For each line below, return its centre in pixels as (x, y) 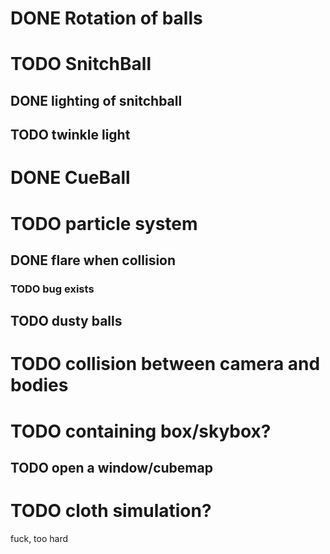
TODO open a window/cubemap (111, 468)
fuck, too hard (39, 538)
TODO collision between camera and (165, 364)
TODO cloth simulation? (111, 511)
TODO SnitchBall (81, 64)
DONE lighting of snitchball (96, 100)
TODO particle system (104, 223)
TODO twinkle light (70, 135)
